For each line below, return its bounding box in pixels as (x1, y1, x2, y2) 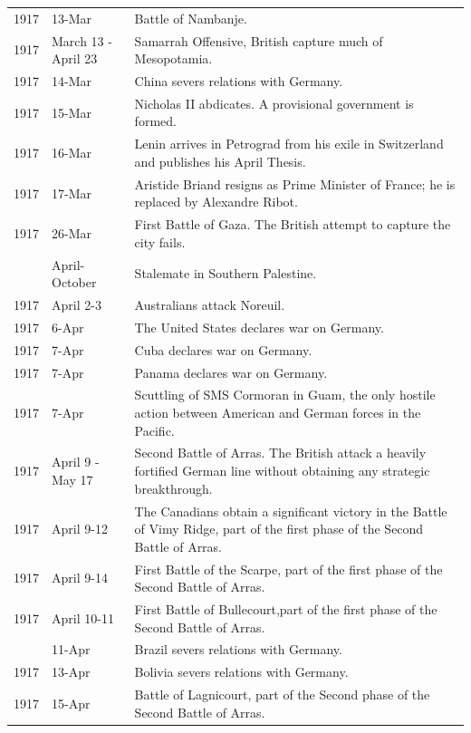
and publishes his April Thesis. (134, 151, 306, 170)
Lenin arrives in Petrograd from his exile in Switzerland (134, 134, 444, 153)
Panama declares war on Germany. (134, 362, 328, 381)
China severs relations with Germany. (134, 72, 343, 91)
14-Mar (52, 72, 91, 91)
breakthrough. (134, 478, 213, 497)
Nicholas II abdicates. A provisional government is (134, 93, 414, 112)
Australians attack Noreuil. (134, 295, 285, 314)
